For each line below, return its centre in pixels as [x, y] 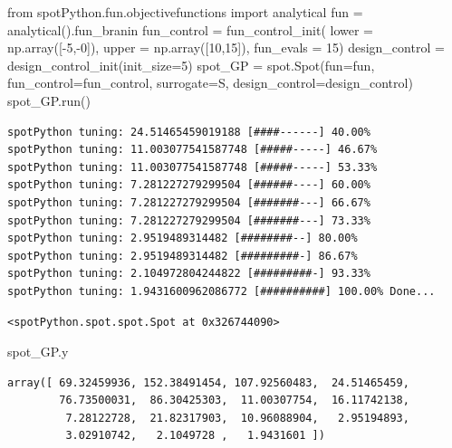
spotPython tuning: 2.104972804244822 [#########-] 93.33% [189, 274]
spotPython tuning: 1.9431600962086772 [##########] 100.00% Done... [221, 291]
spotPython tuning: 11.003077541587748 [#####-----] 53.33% [192, 167]
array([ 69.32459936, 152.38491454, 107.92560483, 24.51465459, [208, 382]
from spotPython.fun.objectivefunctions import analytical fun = [185, 12]
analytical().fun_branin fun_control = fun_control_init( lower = [191, 29]
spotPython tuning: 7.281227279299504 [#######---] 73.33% [189, 220]
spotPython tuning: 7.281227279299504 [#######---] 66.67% [189, 202]
